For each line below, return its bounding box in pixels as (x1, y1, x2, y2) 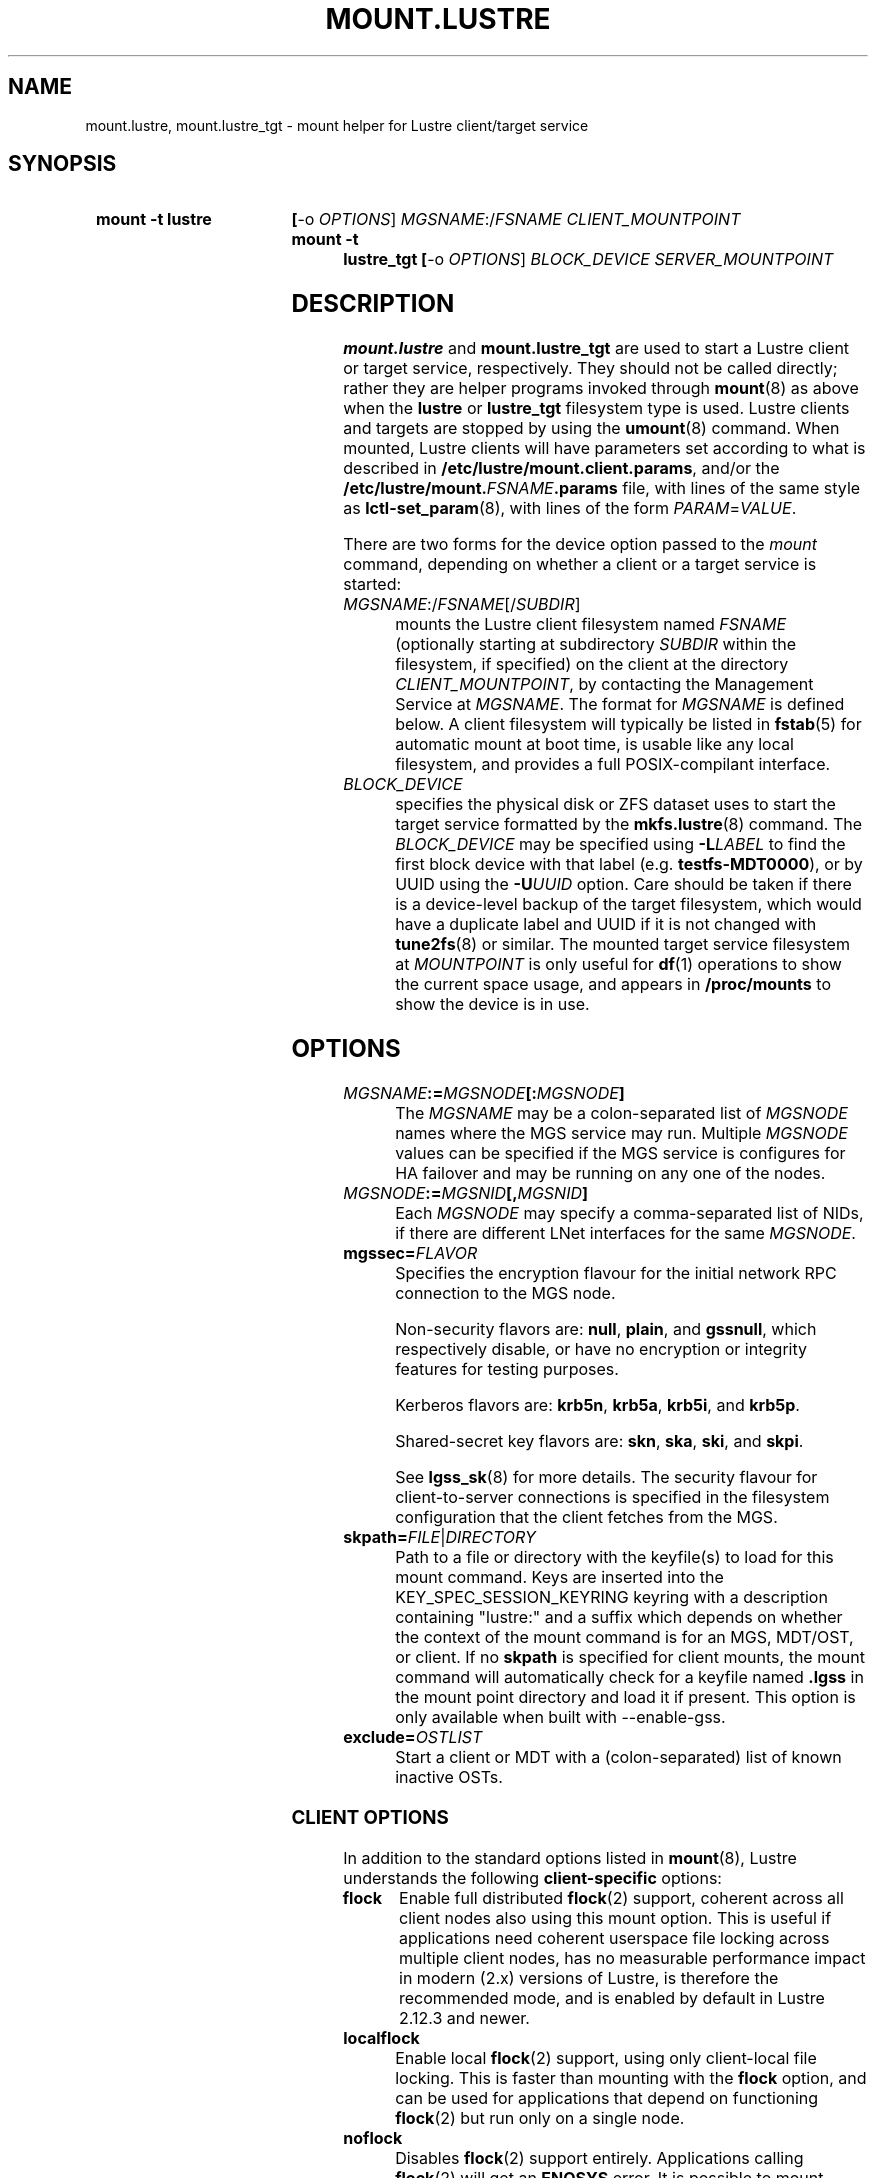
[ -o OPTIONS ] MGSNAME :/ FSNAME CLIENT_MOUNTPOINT (291, 209, 741, 230)
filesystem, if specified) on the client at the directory (395, 654, 789, 675)
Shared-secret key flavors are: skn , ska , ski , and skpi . (395, 1431, 804, 1452)
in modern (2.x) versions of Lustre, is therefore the (399, 1967, 779, 1988)
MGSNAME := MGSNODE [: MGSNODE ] (343, 1083, 625, 1104)
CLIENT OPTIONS (291, 1805, 449, 1829)
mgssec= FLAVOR (343, 1243, 478, 1264)
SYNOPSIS (8, 151, 117, 177)
